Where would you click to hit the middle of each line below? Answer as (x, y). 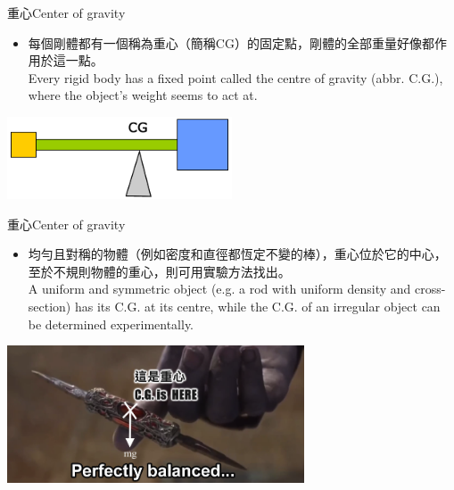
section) (50, 306)
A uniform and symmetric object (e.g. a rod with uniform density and (219, 289)
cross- (430, 289)
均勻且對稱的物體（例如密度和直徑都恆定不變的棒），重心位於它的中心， (237, 254)
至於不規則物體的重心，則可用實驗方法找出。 (159, 271)
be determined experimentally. (111, 324)
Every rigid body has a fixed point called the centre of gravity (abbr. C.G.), (235, 77)
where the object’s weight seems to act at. (143, 95)
